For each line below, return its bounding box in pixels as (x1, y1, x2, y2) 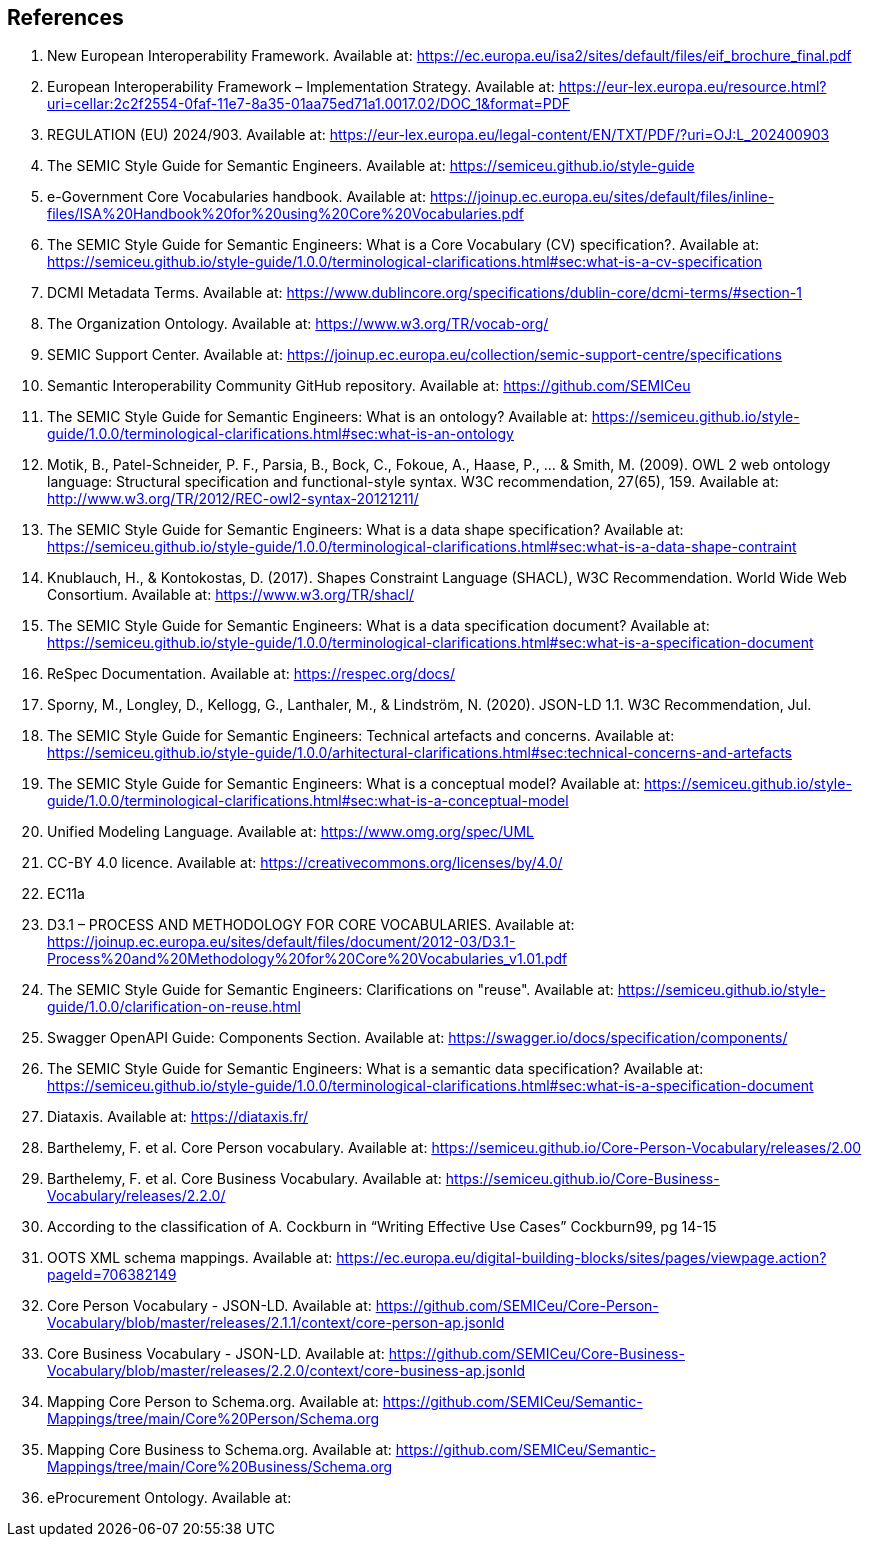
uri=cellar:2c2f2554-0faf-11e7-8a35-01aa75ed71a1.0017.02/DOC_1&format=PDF (47, 95, 571, 113)
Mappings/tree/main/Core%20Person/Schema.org (47, 1410, 380, 1428)
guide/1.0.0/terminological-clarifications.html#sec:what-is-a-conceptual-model (47, 792, 569, 810)
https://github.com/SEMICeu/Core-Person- (375, 1297, 659, 1315)
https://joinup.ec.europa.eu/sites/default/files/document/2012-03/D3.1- (47, 933, 516, 951)
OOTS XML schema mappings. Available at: (47, 1249, 333, 1267)
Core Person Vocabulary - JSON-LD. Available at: (47, 1297, 372, 1315)
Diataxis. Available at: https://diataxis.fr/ (47, 1108, 309, 1126)
